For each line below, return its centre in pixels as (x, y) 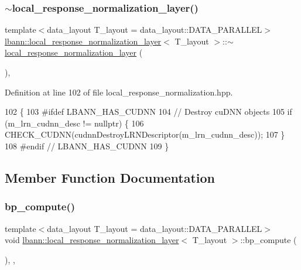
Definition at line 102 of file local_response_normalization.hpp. (119, 92)
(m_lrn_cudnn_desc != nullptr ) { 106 (74, 123)
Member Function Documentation (110, 177)
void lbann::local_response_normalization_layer (92, 240)
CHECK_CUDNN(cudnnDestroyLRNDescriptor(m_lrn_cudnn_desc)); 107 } (145, 134)
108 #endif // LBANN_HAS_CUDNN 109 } (87, 146)
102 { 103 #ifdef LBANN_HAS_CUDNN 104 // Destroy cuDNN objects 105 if (148, 112)
